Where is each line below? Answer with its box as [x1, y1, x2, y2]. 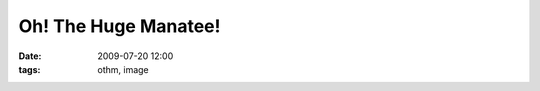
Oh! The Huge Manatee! [18, 15, 221, 37]
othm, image [97, 63, 149, 75]
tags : [18, 63, 41, 75]
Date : [18, 50, 42, 62]
